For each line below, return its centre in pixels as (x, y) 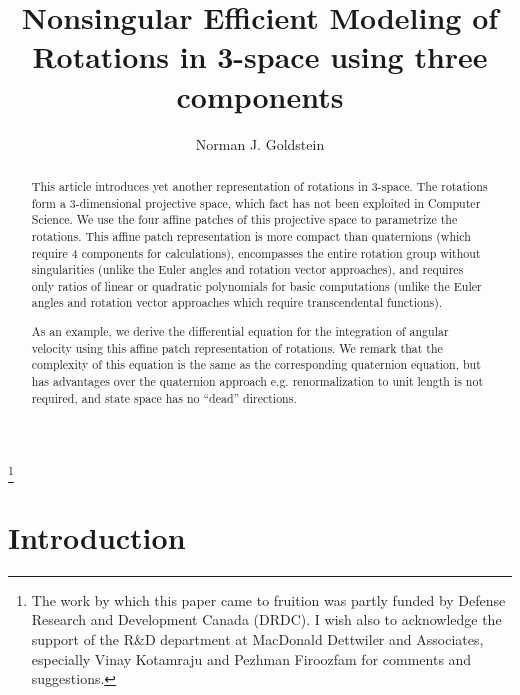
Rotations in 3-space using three (260, 56)
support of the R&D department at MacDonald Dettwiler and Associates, (257, 638)
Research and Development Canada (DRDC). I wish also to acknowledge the (266, 619)
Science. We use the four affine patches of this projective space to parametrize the (244, 219)
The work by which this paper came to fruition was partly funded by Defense (268, 599)
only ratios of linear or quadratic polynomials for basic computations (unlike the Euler (256, 285)
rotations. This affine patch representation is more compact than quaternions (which (251, 235)
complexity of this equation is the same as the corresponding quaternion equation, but (256, 364)
